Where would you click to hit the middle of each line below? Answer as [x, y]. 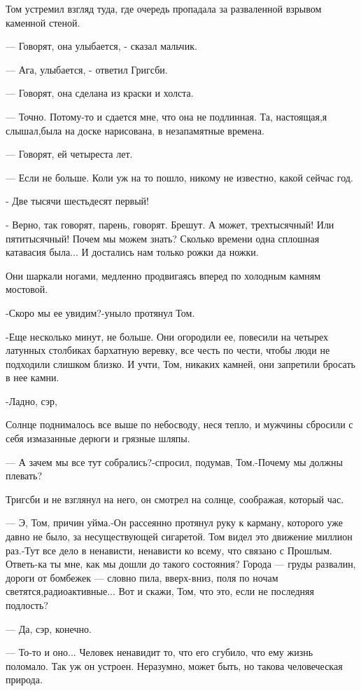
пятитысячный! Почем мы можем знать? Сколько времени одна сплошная [163, 238]
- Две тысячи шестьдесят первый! [77, 201]
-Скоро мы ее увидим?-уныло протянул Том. [100, 312]
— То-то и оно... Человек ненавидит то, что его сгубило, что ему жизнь [160, 652]
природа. [24, 679]
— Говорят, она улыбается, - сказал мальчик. [101, 46]
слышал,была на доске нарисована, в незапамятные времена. [135, 130]
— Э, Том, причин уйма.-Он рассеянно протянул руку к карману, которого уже [174, 522]
